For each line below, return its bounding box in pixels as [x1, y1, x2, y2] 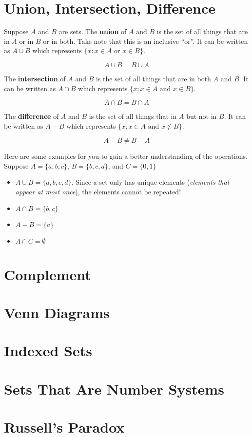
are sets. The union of [58, 26, 127, 37]
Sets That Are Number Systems [4, 379, 224, 399]
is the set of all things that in [89, 111, 177, 121]
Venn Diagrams [4, 303, 110, 322]
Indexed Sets [4, 341, 92, 361]
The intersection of [4, 73, 66, 83]
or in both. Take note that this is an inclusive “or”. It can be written [43, 36, 248, 46]
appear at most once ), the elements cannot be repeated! [15, 187, 181, 197]
